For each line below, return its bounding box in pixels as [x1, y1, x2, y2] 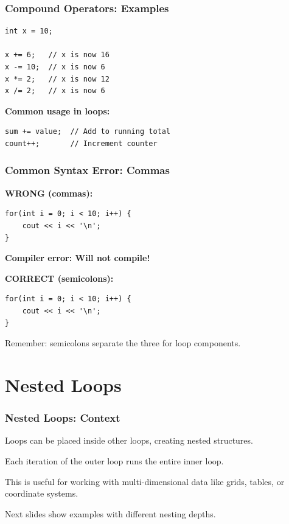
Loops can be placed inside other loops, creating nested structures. [5, 434, 253, 447]
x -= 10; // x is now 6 [5, 63, 105, 71]
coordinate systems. [5, 487, 78, 500]
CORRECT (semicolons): [5, 271, 114, 284]
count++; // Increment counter [5, 139, 158, 148]
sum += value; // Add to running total [5, 127, 171, 136]
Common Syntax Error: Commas [5, 162, 170, 178]
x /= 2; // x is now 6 [5, 86, 105, 96]
